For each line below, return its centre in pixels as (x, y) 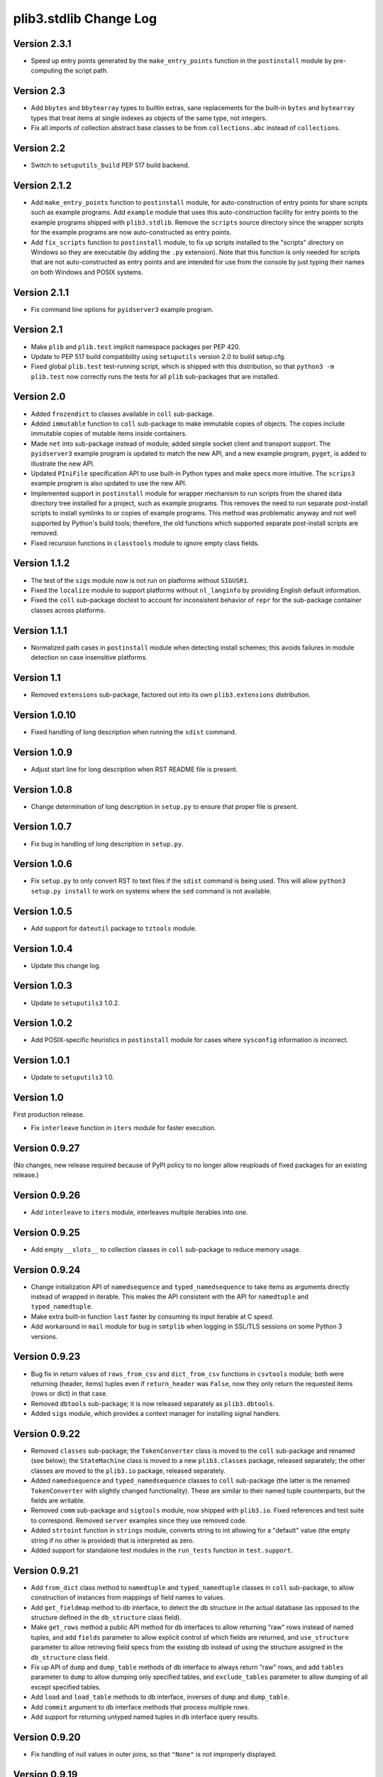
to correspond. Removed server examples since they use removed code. (139, 1520)
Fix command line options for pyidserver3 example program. (122, 309)
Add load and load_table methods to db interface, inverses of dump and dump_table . (160, 1697)
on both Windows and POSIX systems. (87, 272)
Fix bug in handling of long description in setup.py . (107, 844)
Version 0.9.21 (46, 1571)
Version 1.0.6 (43, 864)
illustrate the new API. (63, 463)
